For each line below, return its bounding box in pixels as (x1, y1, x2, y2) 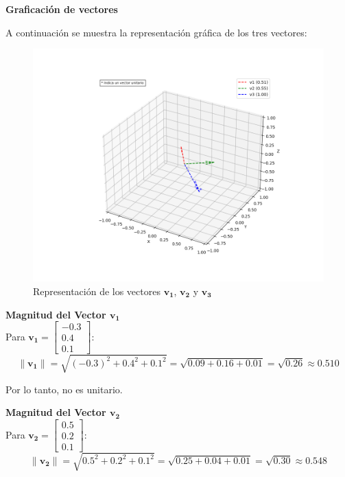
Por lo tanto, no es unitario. (5, 382, 123, 396)
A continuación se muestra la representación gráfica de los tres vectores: (5, 25, 307, 39)
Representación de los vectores (33, 283, 160, 298)
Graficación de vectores (5, 2, 118, 16)
